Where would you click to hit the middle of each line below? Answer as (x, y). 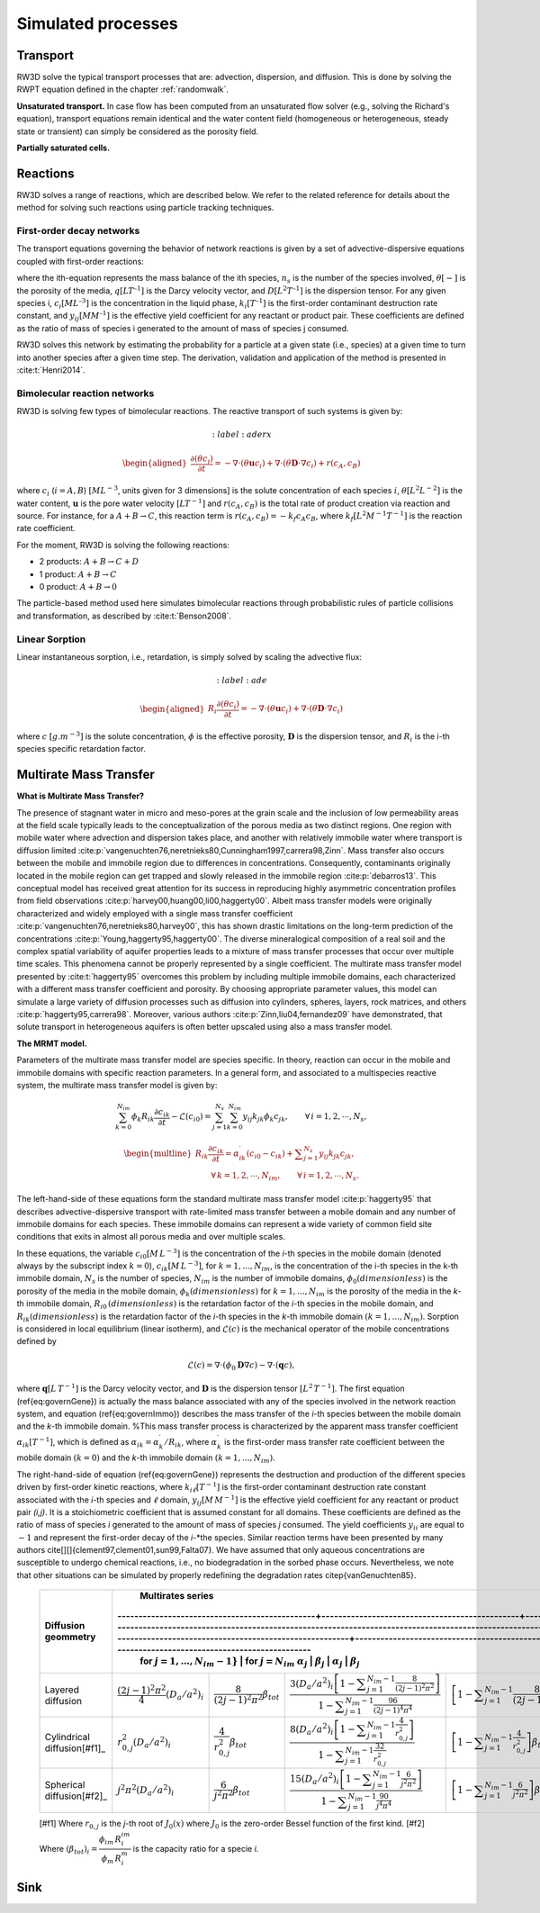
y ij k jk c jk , (336, 1154)
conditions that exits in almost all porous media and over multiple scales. (151, 1237)
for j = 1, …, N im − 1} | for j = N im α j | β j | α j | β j (250, 1662)
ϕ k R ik (143, 1118)
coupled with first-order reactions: (80, 261)
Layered (62, 1690)
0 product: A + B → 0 (78, 586)
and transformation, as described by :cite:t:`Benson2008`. (124, 616)
